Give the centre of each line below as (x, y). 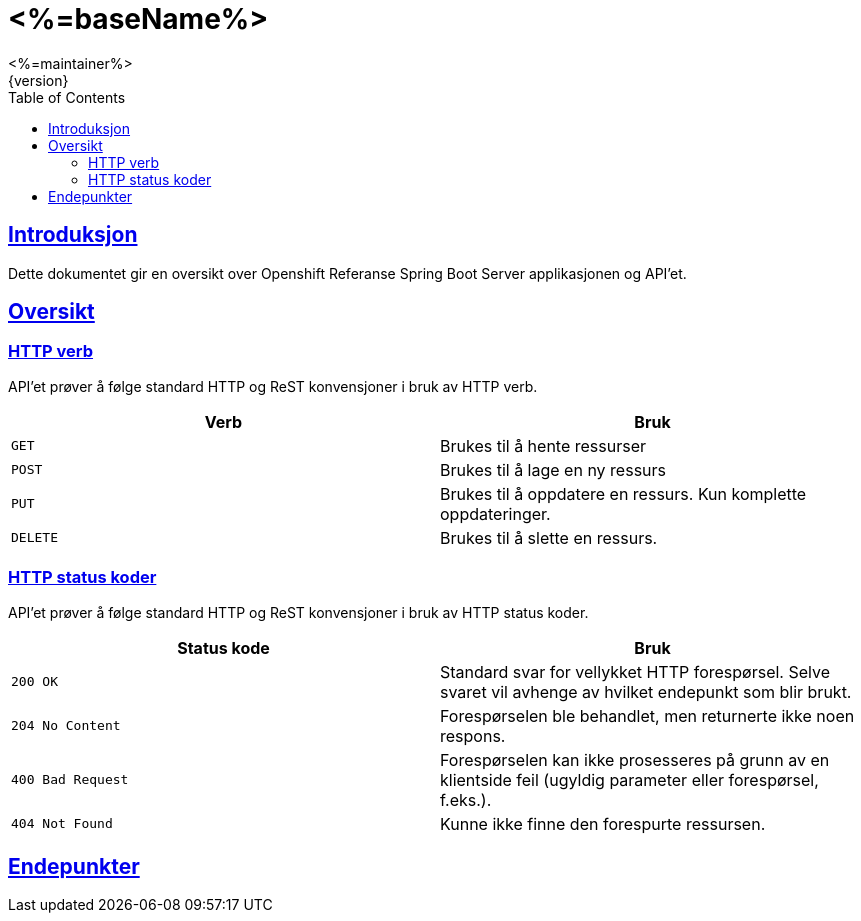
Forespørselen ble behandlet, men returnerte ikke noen (647, 715)
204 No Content (66, 726)
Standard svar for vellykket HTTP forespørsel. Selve (635, 671)
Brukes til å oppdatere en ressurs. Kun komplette (623, 493)
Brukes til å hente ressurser (543, 445)
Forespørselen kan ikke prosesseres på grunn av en (635, 759)
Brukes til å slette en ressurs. (549, 537)
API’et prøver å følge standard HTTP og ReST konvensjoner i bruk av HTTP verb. (273, 386)
